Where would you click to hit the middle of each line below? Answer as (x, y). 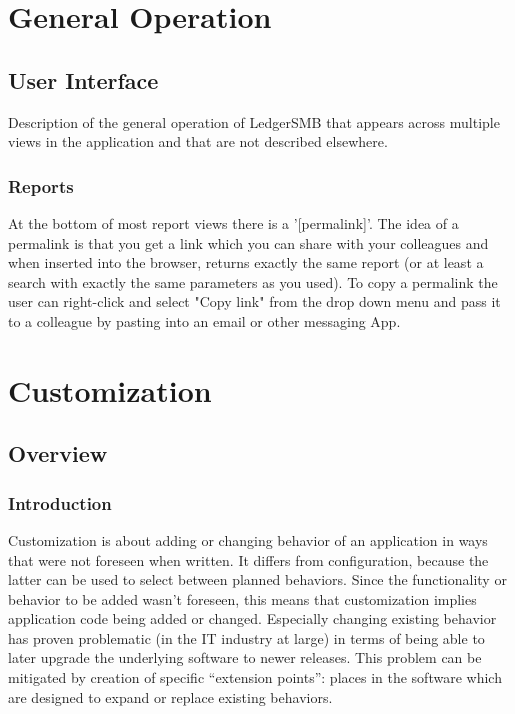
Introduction (60, 502)
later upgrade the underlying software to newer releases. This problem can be (245, 657)
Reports (41, 185)
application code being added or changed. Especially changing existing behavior (252, 618)
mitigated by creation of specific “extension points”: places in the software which (255, 677)
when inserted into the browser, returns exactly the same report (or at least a (246, 262)
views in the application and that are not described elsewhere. (198, 141)
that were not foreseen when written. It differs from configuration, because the (248, 559)
